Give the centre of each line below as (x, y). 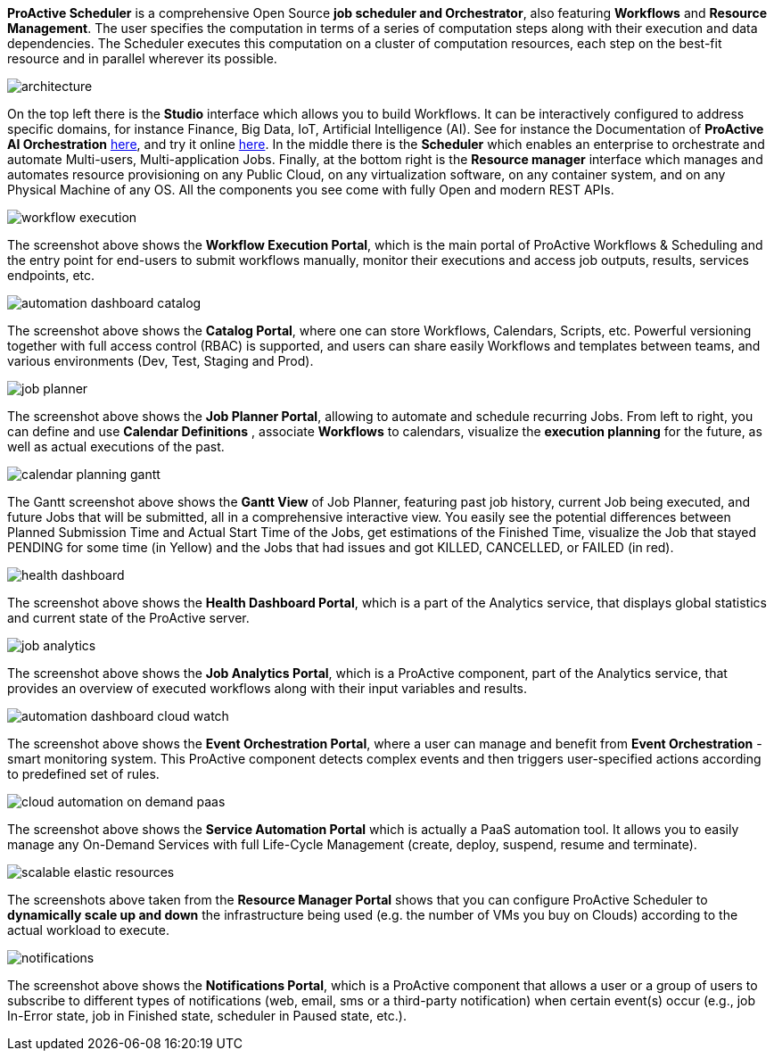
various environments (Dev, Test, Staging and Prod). (161, 361)
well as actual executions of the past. (116, 446)
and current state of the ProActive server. (128, 618)
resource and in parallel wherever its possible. (142, 58)
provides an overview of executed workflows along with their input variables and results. (268, 688)
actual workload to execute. (88, 930)
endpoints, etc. (51, 275)
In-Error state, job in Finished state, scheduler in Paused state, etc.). (207, 1016)
